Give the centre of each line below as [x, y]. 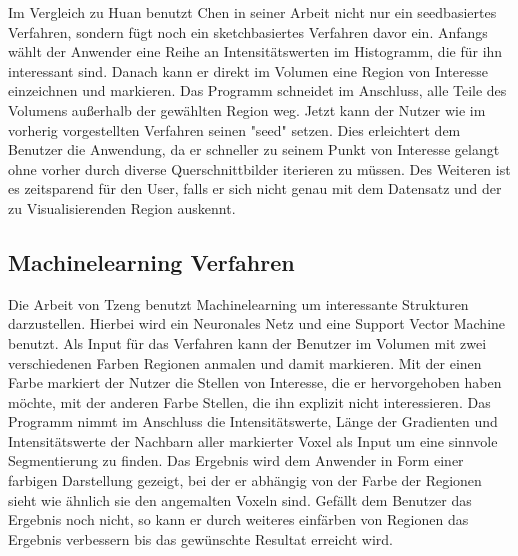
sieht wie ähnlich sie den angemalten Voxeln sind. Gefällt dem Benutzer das [240, 499]
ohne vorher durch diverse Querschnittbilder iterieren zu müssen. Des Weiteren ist [259, 168]
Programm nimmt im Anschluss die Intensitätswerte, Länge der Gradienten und [253, 421]
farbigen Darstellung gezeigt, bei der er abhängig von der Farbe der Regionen [245, 480]
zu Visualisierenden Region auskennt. [122, 207]
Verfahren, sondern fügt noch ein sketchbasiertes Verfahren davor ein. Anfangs [248, 31]
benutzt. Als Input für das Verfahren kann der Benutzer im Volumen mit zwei [247, 342]
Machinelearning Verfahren [151, 261]
